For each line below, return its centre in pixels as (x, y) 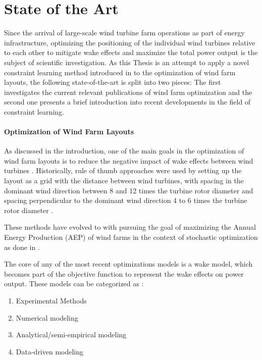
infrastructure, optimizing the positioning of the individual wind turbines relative (130, 42)
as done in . (22, 247)
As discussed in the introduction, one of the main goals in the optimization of (124, 151)
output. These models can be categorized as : (74, 284)
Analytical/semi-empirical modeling (71, 335)
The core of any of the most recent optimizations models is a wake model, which (128, 264)
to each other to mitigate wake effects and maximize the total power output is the (131, 52)
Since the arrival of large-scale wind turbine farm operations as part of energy (124, 33)
